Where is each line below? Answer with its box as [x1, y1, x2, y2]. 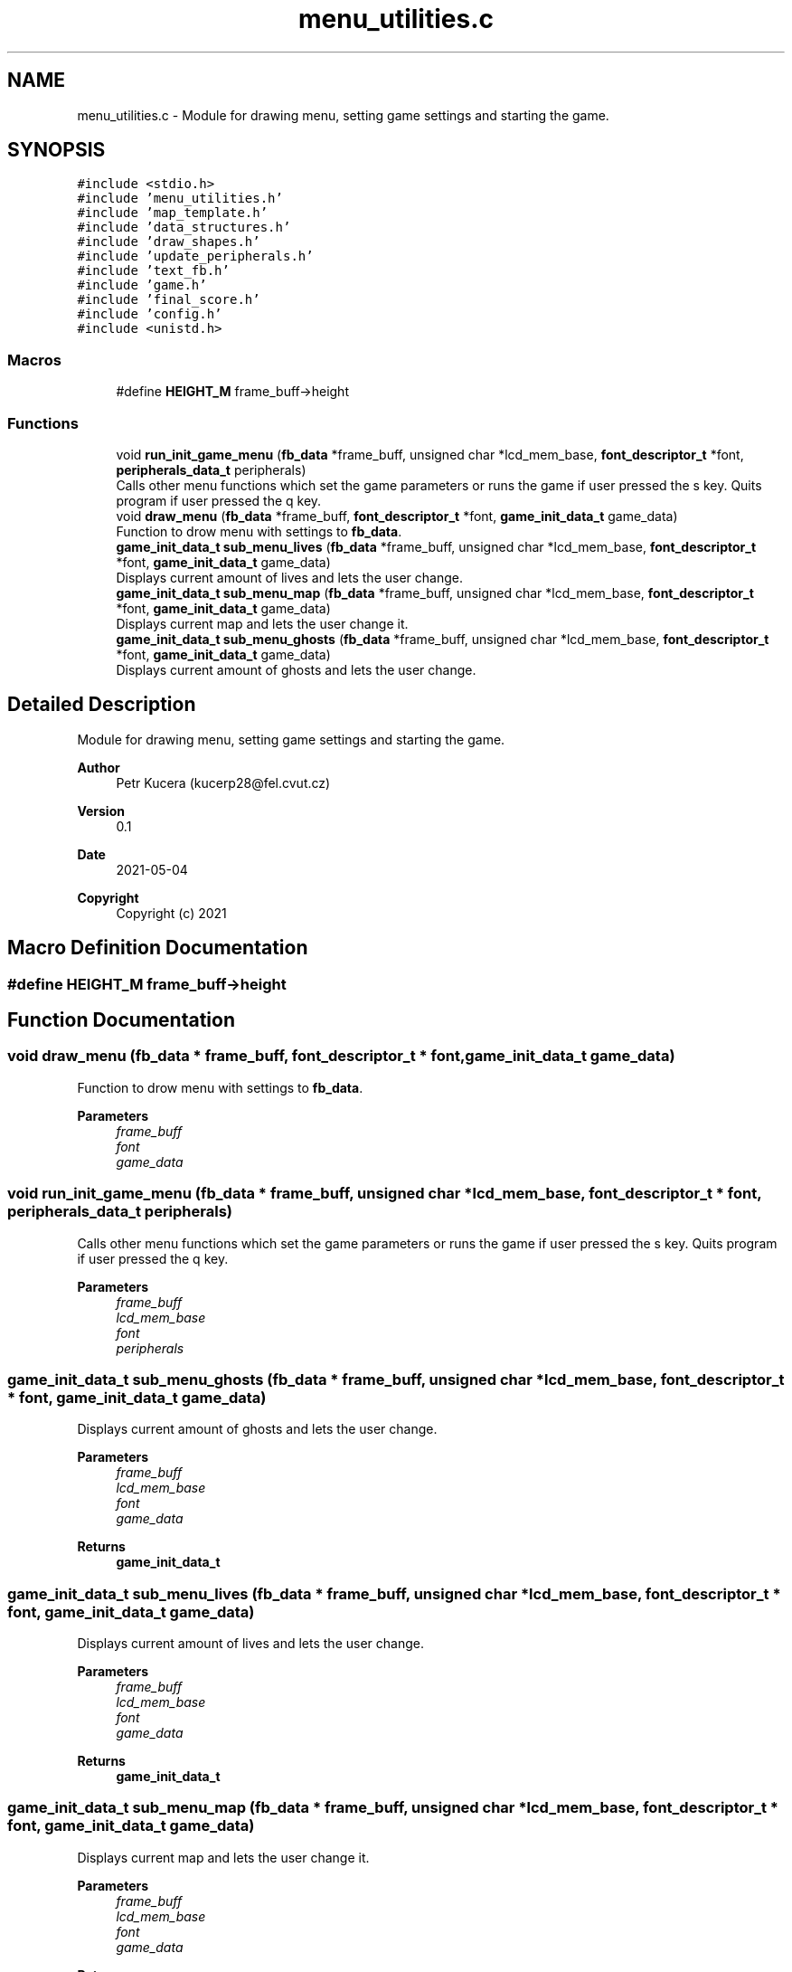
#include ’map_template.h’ [77, 205, 269, 221]
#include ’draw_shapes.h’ [77, 234, 260, 250]
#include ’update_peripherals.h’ [77, 249, 314, 264]
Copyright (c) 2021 [116, 905, 227, 921]
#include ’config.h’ [77, 307, 222, 322]
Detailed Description [7, 693, 196, 716]
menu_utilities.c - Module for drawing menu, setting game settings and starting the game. [77, 107, 609, 123]
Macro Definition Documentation [7, 936, 308, 960]
